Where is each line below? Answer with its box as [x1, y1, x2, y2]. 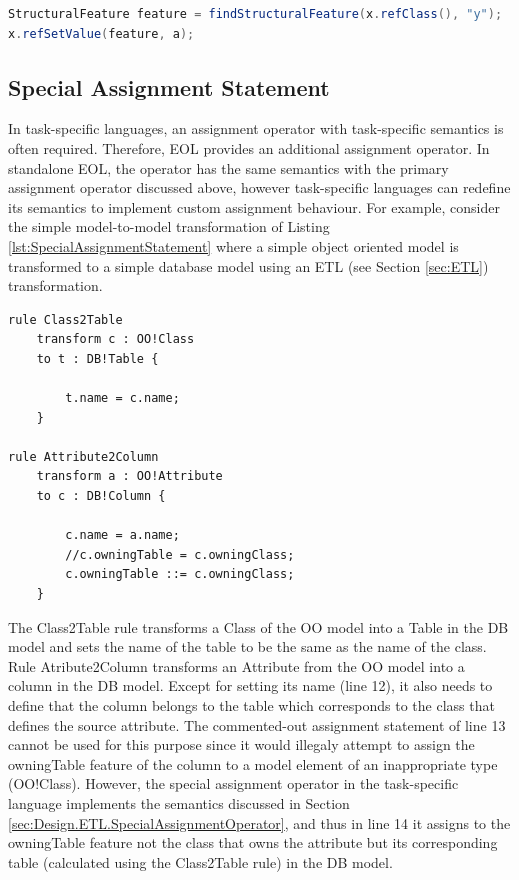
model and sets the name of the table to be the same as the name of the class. [8, 636, 487, 657]
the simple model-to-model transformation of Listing [8, 216, 330, 237]
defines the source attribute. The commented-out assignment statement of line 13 [8, 714, 506, 735]
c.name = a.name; [65, 528, 180, 543]
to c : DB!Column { [36, 489, 166, 504]
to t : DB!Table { [36, 351, 159, 366]
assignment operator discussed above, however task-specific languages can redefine [8, 177, 511, 198]
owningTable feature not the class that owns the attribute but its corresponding [8, 832, 498, 853]
